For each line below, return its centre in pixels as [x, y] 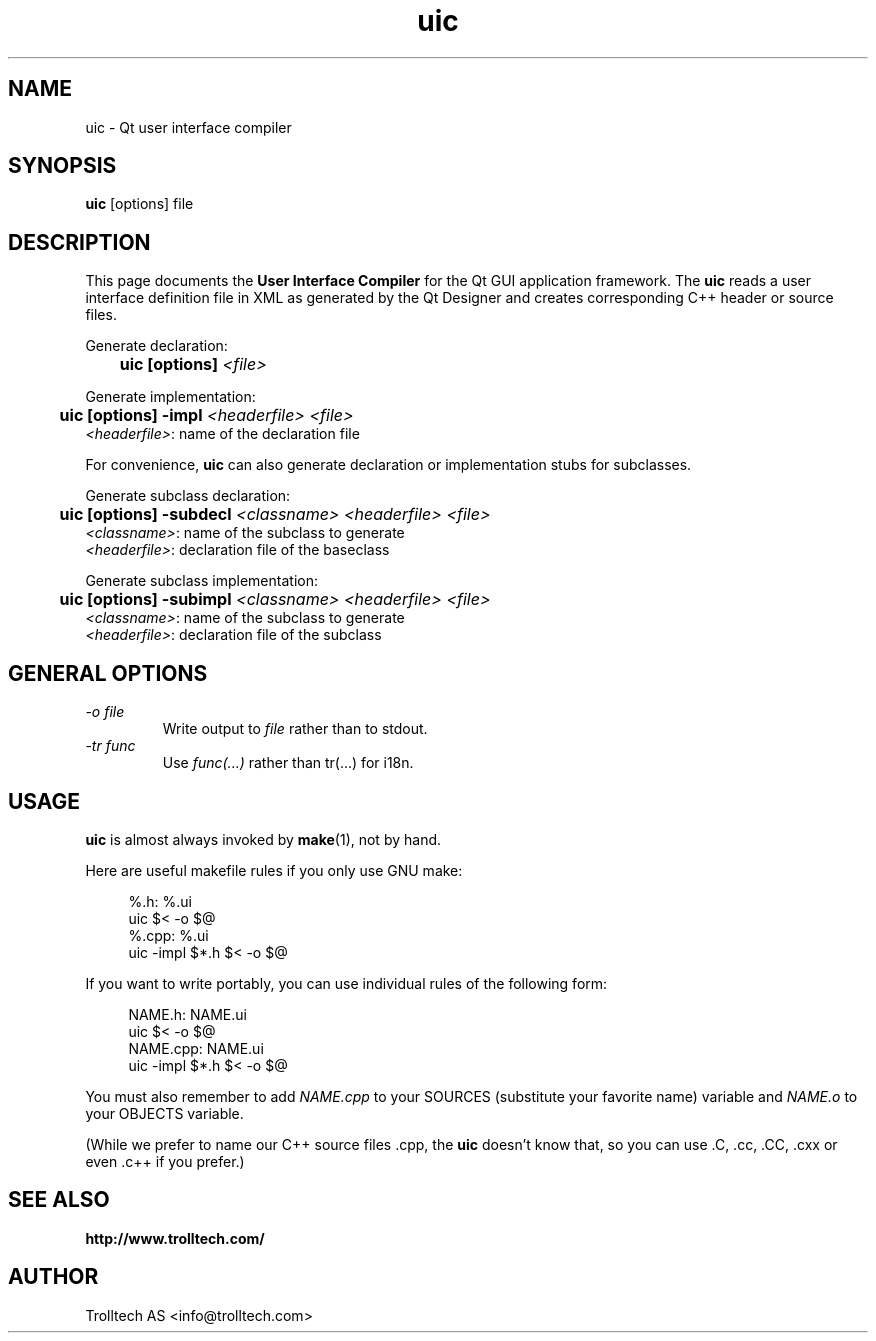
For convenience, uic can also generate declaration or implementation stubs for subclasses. [388, 465]
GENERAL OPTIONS [108, 673]
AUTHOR [53, 1277]
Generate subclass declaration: [188, 496]
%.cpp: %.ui [168, 935]
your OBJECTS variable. [164, 1113]
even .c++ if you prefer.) [165, 1161]
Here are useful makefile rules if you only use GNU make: [274, 870]
